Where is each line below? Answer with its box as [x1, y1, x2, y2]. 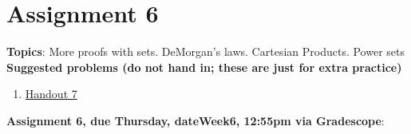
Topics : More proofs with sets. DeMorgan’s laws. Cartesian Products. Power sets [6, 43, 405, 60]
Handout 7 [25, 85, 77, 102]
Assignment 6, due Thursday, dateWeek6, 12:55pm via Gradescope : [6, 112, 385, 128]
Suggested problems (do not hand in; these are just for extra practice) [6, 58, 402, 75]
